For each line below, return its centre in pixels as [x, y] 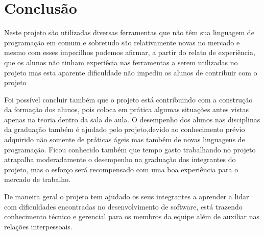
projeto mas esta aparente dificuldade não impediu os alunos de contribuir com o [131, 72]
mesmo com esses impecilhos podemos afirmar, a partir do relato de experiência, [130, 52]
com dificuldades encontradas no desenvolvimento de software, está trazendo [123, 206]
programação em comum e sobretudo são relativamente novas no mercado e [122, 42]
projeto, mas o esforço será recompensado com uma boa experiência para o [121, 169]
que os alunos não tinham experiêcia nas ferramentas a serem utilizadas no [121, 62]
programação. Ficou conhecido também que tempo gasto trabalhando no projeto [130, 149]
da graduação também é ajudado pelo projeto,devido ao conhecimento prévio [125, 129]
